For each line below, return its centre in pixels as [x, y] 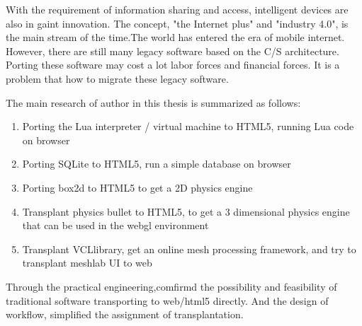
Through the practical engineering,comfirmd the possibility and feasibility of [171, 286]
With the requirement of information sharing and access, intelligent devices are [177, 9]
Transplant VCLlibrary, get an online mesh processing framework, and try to [189, 249]
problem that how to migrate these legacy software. [117, 78]
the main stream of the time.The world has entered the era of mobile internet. [175, 37]
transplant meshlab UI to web [87, 263]
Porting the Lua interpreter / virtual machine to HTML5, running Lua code [188, 126]
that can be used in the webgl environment [115, 225]
